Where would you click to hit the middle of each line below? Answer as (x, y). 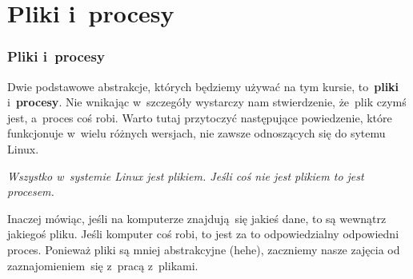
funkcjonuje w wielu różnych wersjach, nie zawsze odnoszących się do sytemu (196, 133)
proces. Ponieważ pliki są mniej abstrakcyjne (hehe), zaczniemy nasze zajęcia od (204, 249)
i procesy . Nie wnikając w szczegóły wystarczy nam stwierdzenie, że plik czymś (207, 102)
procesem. (31, 191)
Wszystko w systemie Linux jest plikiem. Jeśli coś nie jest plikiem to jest (186, 175)
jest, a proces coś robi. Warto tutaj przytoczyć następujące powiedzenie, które (200, 117)
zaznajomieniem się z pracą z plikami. (103, 265)
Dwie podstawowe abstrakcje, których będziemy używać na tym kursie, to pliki (203, 86)
